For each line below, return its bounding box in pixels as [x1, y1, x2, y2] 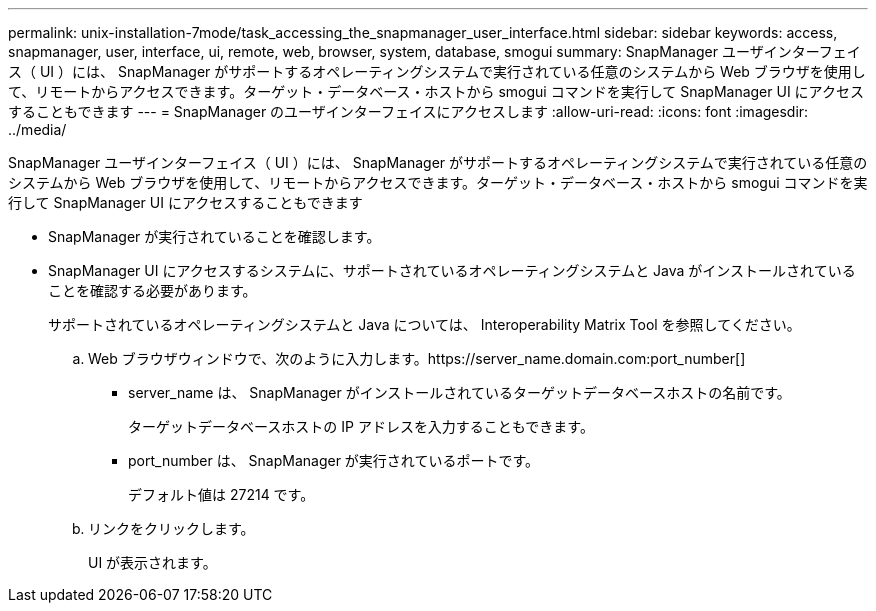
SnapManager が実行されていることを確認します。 [48, 228, 381, 245]
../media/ [8, 121, 67, 138]
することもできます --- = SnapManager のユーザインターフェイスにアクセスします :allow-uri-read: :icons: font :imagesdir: [8, 103, 809, 120]
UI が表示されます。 [88, 554, 217, 571]
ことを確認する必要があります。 [48, 282, 257, 299]
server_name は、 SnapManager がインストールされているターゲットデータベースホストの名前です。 [128, 384, 791, 401]
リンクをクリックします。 [88, 520, 255, 537]
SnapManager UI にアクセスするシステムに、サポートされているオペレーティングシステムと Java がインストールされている [48, 262, 856, 279]
